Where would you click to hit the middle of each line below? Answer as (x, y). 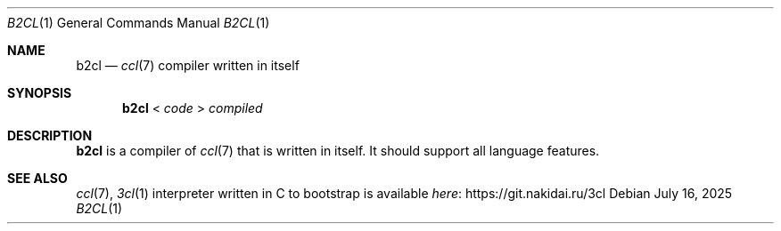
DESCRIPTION (50, 135)
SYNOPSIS (40, 93)
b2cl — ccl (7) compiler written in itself (188, 65)
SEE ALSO (37, 178)
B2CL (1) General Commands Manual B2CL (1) (139, 23)
